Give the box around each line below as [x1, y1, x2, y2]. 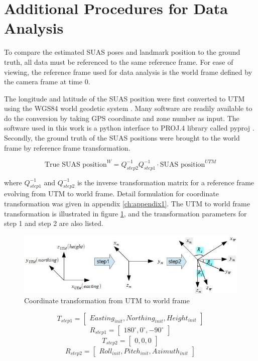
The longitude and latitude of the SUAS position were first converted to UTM [4, 93, 245, 103]
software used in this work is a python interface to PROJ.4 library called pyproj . [4, 123, 254, 133]
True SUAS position [44, 161, 107, 168]
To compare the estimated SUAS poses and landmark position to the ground [4, 47, 240, 57]
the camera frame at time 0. [4, 76, 90, 87]
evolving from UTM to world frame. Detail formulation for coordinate [4, 188, 219, 199]
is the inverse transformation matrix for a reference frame [77, 177, 254, 187]
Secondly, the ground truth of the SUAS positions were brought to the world [4, 133, 240, 143]
